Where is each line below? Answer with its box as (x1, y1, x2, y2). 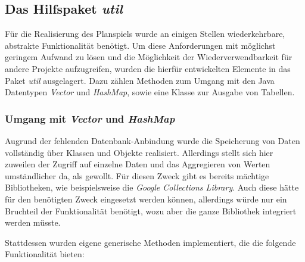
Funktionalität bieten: (5, 248, 85, 260)
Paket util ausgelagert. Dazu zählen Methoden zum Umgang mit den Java (5, 74, 275, 86)
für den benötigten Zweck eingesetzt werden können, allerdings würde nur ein (5, 192, 287, 205)
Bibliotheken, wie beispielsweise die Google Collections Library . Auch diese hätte (5, 181, 299, 194)
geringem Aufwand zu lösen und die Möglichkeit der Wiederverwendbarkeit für (5, 51, 292, 63)
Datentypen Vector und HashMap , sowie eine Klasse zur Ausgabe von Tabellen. (5, 86, 295, 98)
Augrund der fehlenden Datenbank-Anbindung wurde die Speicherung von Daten (5, 134, 300, 146)
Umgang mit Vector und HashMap (5, 111, 175, 126)
